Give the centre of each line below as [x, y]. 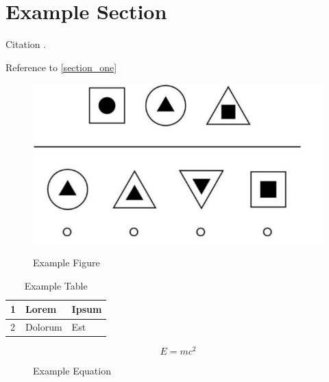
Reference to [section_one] [61, 67]
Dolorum [44, 327]
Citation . [26, 44]
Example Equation [72, 371]
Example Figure [66, 263]
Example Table [56, 285]
